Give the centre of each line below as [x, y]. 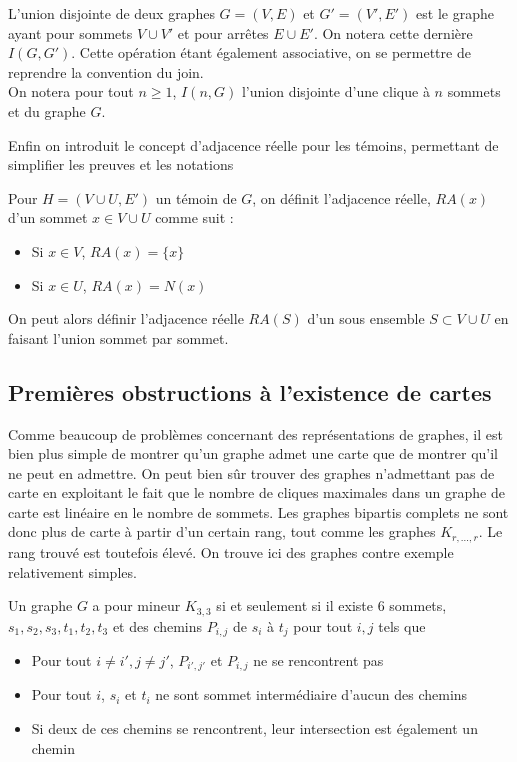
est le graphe [455, 13]
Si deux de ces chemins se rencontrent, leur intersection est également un [254, 728]
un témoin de [196, 197]
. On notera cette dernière [393, 32]
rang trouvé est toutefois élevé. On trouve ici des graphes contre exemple [231, 551]
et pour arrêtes [223, 32]
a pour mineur [136, 605]
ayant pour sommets [70, 32]
